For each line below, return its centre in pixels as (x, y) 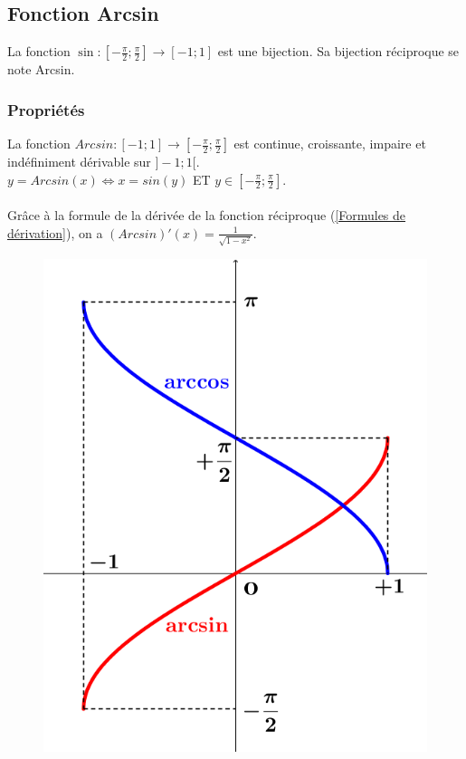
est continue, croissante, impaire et (330, 144)
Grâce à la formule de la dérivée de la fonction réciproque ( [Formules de (207, 215)
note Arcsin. (41, 69)
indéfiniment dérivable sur (79, 162)
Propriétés (46, 109)
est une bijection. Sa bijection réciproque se (338, 51)
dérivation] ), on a (55, 232)
